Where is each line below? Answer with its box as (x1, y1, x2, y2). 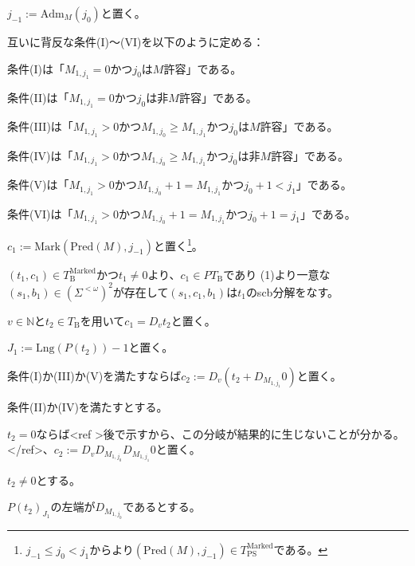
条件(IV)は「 (7, 147, 73, 163)
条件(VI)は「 (7, 205, 73, 222)
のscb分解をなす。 (245, 283, 339, 300)
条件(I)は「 (7, 60, 65, 77)
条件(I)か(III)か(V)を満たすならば (7, 367, 182, 383)
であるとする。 (123, 498, 201, 515)
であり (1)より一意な (223, 265, 331, 282)
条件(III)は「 (7, 118, 73, 135)
